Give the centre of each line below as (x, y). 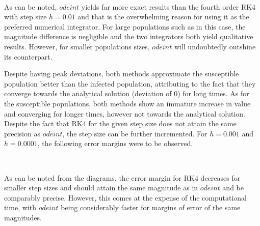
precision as (22, 133)
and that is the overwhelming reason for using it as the (163, 17)
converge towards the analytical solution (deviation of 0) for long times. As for (127, 93)
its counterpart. (28, 56)
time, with (20, 207)
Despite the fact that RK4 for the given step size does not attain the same (120, 123)
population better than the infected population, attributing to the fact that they (130, 83)
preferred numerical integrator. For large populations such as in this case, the (125, 26)
